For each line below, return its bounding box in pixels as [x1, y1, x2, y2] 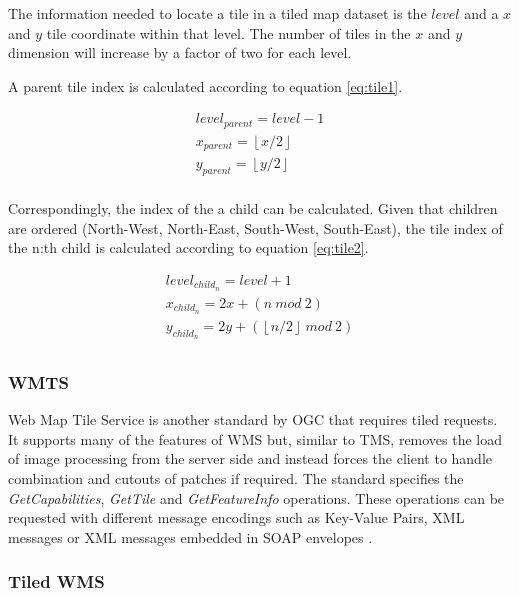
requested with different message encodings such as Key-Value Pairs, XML [8, 507, 465, 528]
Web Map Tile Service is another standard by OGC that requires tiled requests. [8, 409, 498, 430]
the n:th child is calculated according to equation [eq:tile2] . [8, 237, 369, 258]
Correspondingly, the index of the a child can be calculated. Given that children [8, 198, 498, 219]
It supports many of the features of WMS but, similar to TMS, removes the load [8, 428, 503, 449]
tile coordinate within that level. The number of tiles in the [46, 22, 411, 43]
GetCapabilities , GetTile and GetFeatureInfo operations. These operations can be [8, 487, 505, 508]
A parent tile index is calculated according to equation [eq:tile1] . [8, 75, 403, 96]
